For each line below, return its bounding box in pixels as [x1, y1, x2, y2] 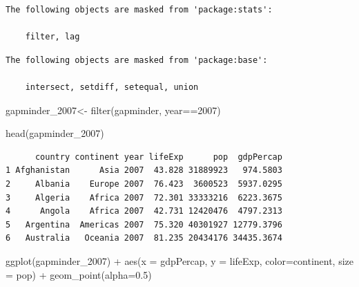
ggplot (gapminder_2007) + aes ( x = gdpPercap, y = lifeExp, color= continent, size [6, 253, 354, 268]
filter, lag [25, 32, 80, 42]
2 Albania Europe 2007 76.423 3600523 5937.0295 [6, 178, 282, 189]
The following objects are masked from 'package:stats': [6, 5, 273, 15]
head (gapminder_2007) [6, 126, 104, 140]
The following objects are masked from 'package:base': [6, 55, 268, 65]
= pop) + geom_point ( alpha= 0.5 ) [6, 267, 152, 281]
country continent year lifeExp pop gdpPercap [35, 151, 282, 162]
